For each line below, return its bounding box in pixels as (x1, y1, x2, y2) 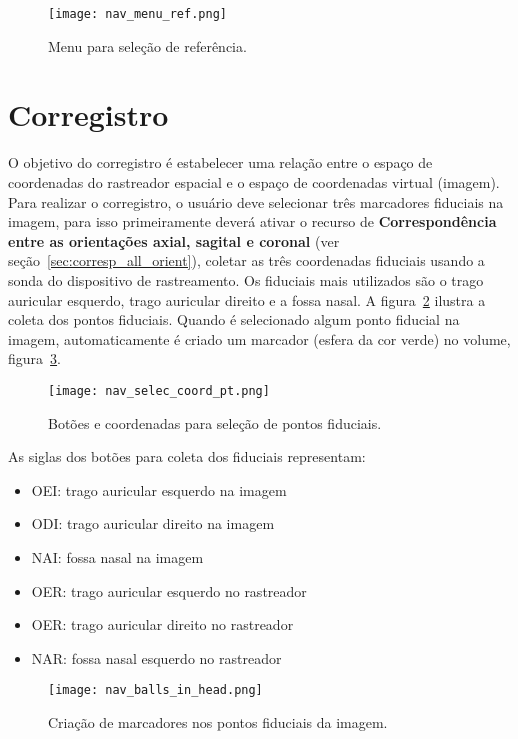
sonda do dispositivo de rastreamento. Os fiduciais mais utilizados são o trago (8, 269, 484, 290)
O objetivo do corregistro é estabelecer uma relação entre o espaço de (8, 152, 433, 173)
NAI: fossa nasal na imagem (31, 546, 204, 567)
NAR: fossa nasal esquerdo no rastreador (31, 647, 282, 668)
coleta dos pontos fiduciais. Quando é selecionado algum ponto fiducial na (8, 309, 460, 330)
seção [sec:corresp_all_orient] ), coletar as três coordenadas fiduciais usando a (8, 250, 485, 271)
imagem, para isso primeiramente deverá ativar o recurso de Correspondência (8, 211, 497, 232)
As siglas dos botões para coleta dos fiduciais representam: (8, 446, 366, 467)
